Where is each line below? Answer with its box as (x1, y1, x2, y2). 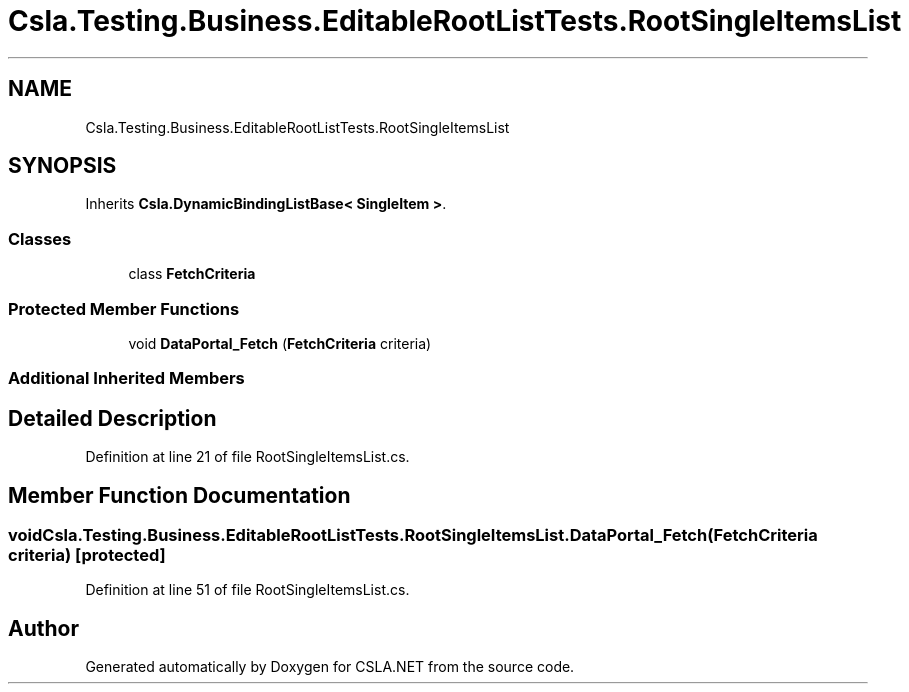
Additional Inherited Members (8, 368, 245, 389)
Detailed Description (8, 405, 217, 431)
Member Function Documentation (8, 482, 351, 508)
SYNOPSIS (8, 153, 117, 179)
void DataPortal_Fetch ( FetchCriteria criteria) (128, 334, 432, 352)
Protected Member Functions (8, 298, 240, 319)
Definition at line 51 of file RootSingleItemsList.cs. (85, 581, 410, 599)
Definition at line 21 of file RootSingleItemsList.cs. (85, 448, 410, 466)
